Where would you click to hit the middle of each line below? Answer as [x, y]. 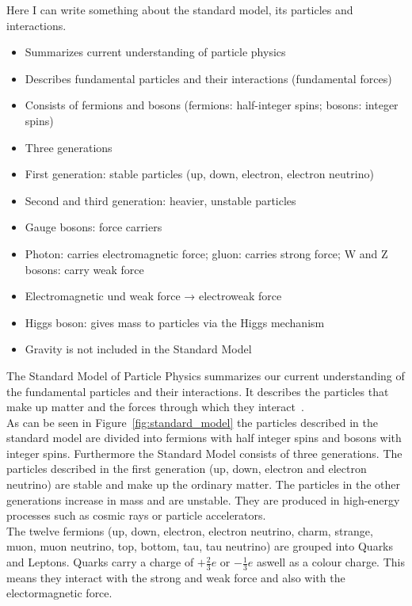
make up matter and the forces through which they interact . [155, 407]
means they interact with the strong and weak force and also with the [176, 577]
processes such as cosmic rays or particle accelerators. [136, 515]
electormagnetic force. [59, 593]
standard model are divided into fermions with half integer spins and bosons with [204, 438]
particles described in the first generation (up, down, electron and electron [187, 469]
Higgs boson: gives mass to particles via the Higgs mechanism [175, 322]
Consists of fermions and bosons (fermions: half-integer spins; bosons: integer [212, 105]
